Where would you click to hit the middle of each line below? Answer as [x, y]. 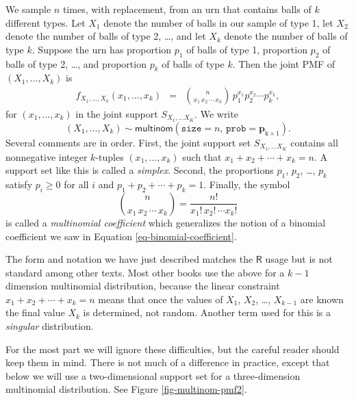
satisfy [19, 184]
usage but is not [299, 259]
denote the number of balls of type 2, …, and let [106, 36]
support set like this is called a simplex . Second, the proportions [140, 170]
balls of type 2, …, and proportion [76, 63]
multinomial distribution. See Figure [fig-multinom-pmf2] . [126, 389]
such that [202, 156]
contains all [314, 142]
